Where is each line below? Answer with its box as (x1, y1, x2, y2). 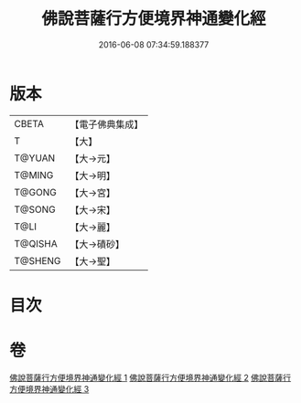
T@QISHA (14, 237, 58, 249)
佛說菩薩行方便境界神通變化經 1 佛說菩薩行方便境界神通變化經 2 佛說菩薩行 (9, 372, 291, 383)
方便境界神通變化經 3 (9, 383, 90, 394)
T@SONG (14, 203, 57, 216)
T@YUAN (14, 152, 56, 164)
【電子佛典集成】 (70, 118, 144, 131)
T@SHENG (14, 254, 61, 267)
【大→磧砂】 (70, 238, 125, 250)
